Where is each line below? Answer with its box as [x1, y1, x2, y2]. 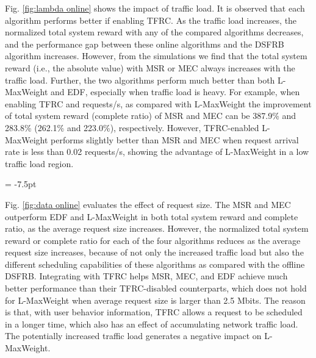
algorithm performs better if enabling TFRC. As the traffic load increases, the [5, 13, 297, 26]
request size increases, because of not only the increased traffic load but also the [5, 246, 304, 259]
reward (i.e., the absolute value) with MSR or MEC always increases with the [5, 61, 295, 74]
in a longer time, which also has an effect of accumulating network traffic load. [5, 317, 298, 330]
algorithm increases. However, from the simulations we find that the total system [5, 49, 307, 62]
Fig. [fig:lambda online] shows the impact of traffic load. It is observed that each [5, 2, 305, 14]
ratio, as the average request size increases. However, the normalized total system [5, 222, 309, 235]
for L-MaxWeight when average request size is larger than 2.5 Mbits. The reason [5, 293, 306, 306]
